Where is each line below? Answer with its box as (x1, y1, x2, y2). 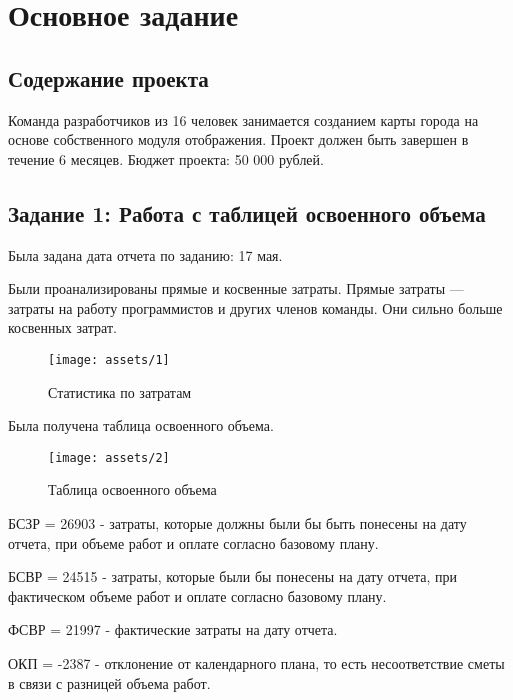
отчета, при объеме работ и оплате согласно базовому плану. (8, 532, 379, 553)
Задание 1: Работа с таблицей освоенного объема (8, 197, 486, 228)
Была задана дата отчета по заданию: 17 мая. (8, 244, 283, 265)
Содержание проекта (8, 62, 209, 93)
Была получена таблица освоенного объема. (8, 415, 274, 436)
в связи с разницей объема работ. (8, 672, 211, 693)
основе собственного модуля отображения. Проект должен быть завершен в (8, 129, 469, 150)
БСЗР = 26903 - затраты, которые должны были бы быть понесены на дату (8, 513, 467, 534)
